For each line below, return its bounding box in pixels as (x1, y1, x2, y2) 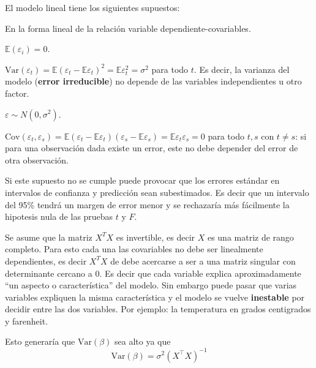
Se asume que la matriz (5, 230, 92, 243)
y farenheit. (5, 314, 48, 327)
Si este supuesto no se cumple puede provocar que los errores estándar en (5, 174, 280, 187)
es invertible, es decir (116, 230, 195, 243)
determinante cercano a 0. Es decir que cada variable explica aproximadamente (5, 266, 301, 279)
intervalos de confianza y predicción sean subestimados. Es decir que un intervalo (5, 186, 309, 198)
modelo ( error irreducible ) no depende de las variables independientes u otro (5, 75, 302, 88)
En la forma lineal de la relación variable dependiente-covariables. (5, 21, 251, 34)
